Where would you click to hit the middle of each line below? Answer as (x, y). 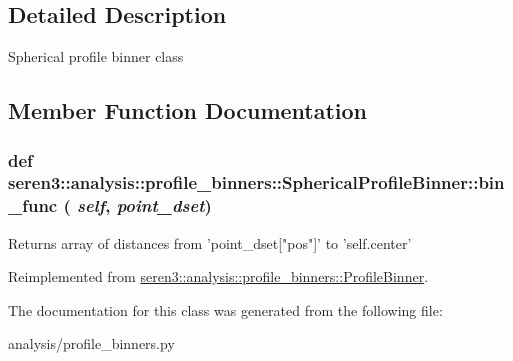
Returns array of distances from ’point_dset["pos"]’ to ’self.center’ (210, 242)
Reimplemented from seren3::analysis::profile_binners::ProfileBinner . (218, 276)
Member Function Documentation (188, 110)
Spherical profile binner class (96, 56)
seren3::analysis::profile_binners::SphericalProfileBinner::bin (256, 182)
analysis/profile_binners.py (91, 343)
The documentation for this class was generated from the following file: (225, 309)
